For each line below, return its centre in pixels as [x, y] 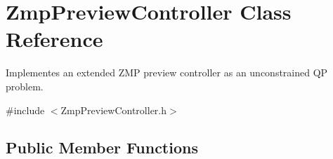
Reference [54, 39]
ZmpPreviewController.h [114, 110]
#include [25, 110]
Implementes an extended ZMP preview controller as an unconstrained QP [167, 72]
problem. [25, 86]
